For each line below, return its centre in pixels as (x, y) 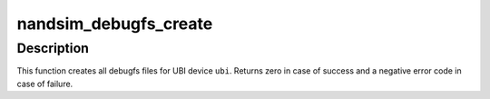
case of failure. (45, 84)
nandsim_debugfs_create (115, 24)
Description (53, 48)
